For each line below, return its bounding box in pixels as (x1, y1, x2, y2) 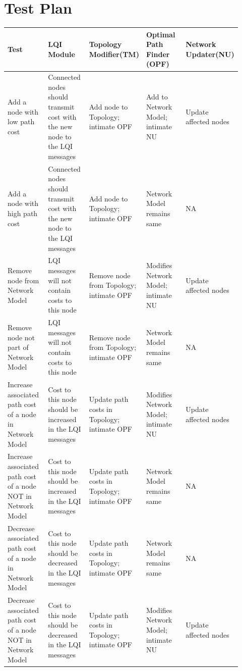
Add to (146, 91, 168, 102)
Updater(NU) (186, 48, 234, 59)
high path (8, 208, 38, 219)
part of (8, 342, 29, 352)
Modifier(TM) (89, 48, 139, 59)
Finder (146, 48, 170, 59)
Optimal (146, 29, 175, 39)
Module (48, 48, 75, 59)
